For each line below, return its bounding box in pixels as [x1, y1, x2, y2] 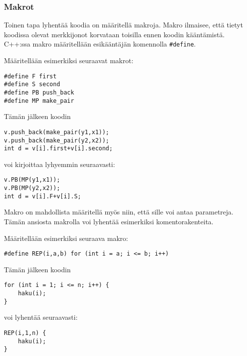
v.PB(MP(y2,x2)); [4, 185, 60, 192]
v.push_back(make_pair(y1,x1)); [4, 128, 109, 136]
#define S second [4, 81, 60, 88]
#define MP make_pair [4, 97, 74, 104]
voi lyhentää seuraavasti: [4, 312, 78, 322]
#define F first [4, 72, 57, 80]
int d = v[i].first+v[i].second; [4, 145, 113, 152]
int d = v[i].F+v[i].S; [4, 192, 81, 200]
